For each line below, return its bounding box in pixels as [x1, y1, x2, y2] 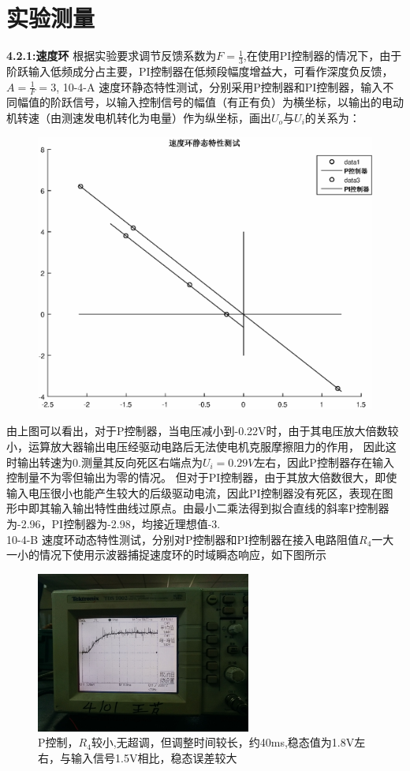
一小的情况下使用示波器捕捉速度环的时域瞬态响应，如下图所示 [6, 546, 326, 563]
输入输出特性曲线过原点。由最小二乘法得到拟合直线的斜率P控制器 [50, 500, 389, 516]
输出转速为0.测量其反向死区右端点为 [17, 453, 203, 470]
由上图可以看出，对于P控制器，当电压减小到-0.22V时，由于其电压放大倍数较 [6, 423, 399, 439]
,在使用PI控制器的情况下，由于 [243, 47, 402, 64]
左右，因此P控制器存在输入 [254, 453, 394, 470]
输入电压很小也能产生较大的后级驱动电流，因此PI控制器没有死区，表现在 [6, 484, 382, 501]
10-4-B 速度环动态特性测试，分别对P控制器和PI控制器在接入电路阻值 [6, 531, 360, 547]
